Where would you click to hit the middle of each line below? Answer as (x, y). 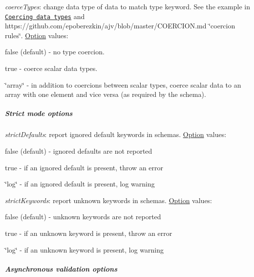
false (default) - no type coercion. (55, 52)
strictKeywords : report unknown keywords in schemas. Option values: (109, 200)
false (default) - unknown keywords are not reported (83, 217)
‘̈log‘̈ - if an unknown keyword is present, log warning (85, 249)
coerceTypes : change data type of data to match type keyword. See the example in (128, 6)
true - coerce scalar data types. (51, 68)
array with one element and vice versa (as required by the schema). (106, 94)
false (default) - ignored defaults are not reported (79, 150)
